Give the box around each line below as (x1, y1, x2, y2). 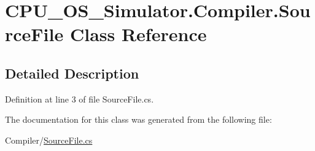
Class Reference (69, 21, 207, 47)
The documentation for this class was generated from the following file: (5, 113, 272, 126)
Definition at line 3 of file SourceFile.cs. (5, 92, 154, 105)
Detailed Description (5, 63, 139, 82)
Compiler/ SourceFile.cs (5, 133, 93, 146)
